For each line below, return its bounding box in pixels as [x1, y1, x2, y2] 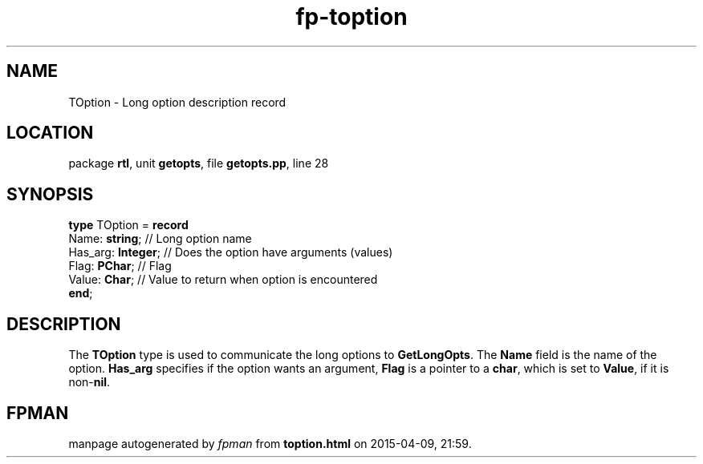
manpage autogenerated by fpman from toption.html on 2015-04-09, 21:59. [68, 436, 472, 450]
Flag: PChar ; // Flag [68, 259, 172, 273]
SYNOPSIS [6, 184, 94, 204]
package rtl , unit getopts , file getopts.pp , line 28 [68, 156, 329, 171]
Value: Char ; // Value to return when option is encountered [68, 272, 378, 287]
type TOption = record [68, 218, 189, 232]
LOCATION [6, 123, 94, 143]
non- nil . [68, 375, 111, 389]
